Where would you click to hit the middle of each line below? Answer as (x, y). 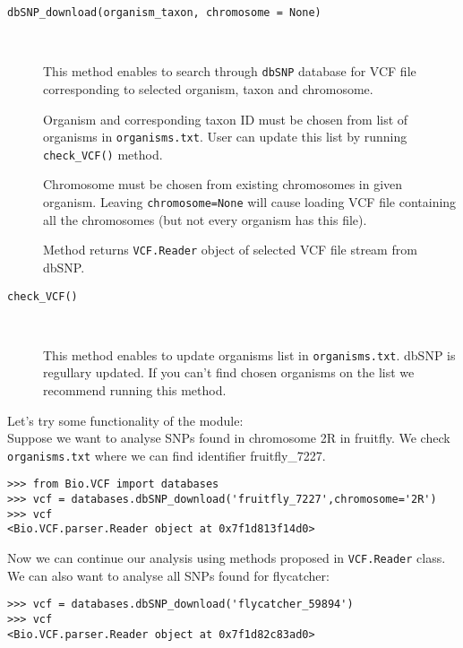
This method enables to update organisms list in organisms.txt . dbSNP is (249, 354)
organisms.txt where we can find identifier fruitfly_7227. (167, 455)
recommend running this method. (135, 390)
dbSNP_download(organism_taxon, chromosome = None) (164, 13)
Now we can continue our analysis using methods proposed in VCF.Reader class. (227, 558)
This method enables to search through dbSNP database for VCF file (230, 71)
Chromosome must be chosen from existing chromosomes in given (223, 184)
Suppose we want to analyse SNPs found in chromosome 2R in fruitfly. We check (229, 438)
